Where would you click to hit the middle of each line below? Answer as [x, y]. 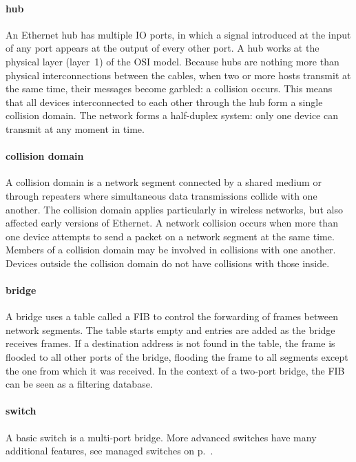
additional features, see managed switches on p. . [109, 451]
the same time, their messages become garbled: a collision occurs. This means [169, 88]
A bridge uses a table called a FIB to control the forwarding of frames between [172, 316]
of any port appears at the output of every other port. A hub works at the [163, 48]
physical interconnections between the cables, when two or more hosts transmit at [178, 75]
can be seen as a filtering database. [79, 384]
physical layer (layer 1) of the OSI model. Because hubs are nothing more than [172, 61]
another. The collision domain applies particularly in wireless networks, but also [174, 209]
